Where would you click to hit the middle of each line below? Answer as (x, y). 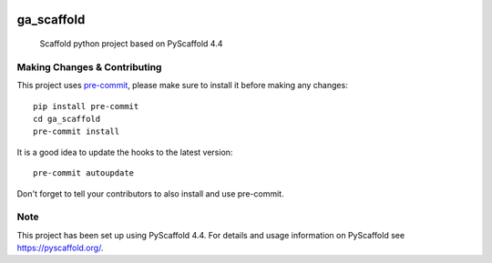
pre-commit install (77, 131)
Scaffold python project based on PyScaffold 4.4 (131, 44)
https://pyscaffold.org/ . (60, 248)
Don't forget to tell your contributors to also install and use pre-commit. (150, 193)
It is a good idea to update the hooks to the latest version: (125, 152)
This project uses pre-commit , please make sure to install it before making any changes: (182, 86)
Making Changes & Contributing (89, 66)
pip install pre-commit (86, 106)
